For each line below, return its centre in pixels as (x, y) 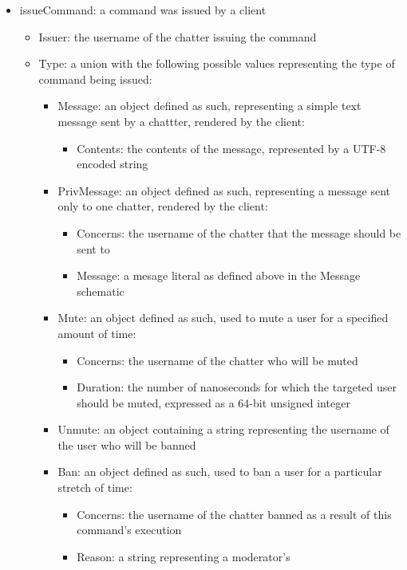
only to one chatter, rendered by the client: (163, 206)
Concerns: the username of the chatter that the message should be (239, 232)
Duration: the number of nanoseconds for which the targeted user (237, 387)
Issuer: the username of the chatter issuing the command (178, 36)
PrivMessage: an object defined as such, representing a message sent (224, 190)
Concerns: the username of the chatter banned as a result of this (234, 514)
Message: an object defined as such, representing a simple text (209, 106)
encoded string (113, 164)
